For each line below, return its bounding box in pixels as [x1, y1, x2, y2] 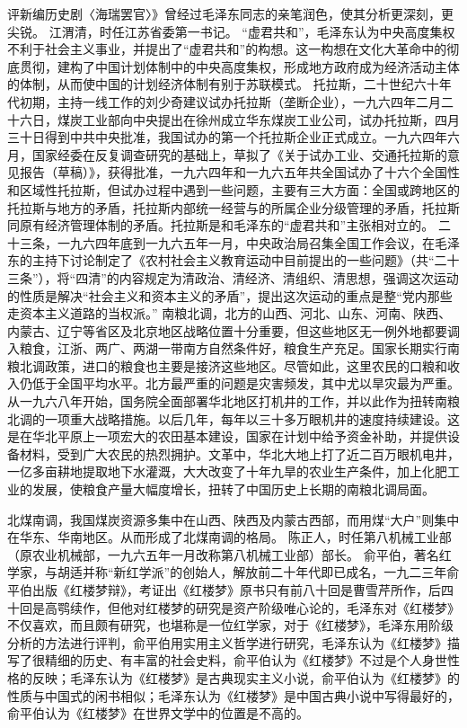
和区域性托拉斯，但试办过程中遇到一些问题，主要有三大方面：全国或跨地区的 [7, 180, 460, 199]
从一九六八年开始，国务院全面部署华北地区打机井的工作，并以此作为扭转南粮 [7, 392, 460, 411]
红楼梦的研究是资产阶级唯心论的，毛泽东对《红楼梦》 [145, 598, 460, 617]
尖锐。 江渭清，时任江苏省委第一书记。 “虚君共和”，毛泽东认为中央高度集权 [7, 22, 455, 40]
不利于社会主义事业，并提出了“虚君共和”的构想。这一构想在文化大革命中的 [7, 40, 447, 58]
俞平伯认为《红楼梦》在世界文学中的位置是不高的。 [7, 704, 309, 723]
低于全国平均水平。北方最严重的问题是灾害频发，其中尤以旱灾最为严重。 [31, 374, 460, 393]
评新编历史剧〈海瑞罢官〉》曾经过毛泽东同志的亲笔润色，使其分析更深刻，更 [7, 4, 454, 22]
